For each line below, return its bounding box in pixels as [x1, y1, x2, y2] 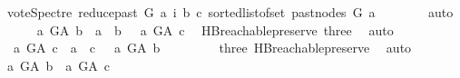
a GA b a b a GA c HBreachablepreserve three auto [36, 20, 394, 39]
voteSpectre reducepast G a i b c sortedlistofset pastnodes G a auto [6, 3, 454, 21]
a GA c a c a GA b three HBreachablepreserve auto [13, 38, 412, 57]
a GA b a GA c [6, 55, 110, 74]
